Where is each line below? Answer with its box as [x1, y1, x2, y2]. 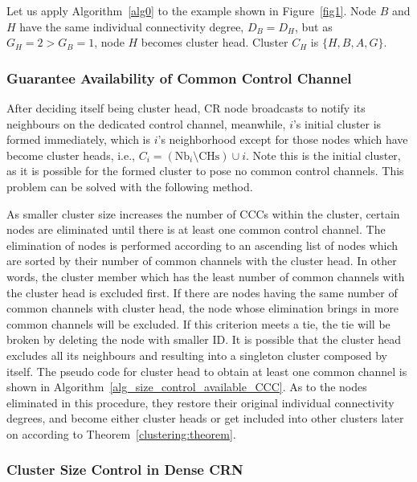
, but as [294, 18, 333, 35]
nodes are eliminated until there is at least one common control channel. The [6, 221, 386, 238]
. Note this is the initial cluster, [245, 146, 401, 163]
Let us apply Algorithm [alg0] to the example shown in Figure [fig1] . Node [6, 2, 376, 18]
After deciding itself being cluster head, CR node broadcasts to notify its [6, 100, 366, 116]
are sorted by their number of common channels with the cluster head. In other [6, 252, 397, 269]
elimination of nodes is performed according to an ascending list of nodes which [6, 236, 399, 253]
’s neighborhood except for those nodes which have [157, 131, 408, 148]
